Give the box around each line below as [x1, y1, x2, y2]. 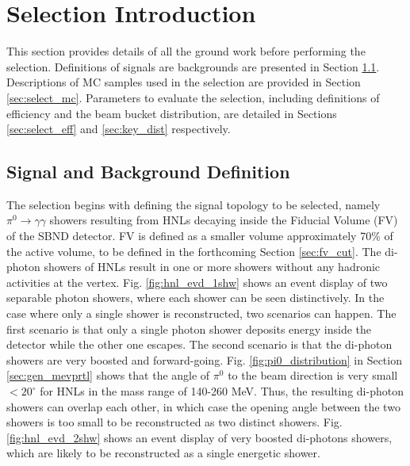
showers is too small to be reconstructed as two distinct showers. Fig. [6, 414, 343, 430]
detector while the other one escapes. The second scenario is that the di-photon [6, 336, 393, 353]
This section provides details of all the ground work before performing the [6, 43, 366, 59]
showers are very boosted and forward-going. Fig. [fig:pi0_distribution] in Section [6, 351, 402, 368]
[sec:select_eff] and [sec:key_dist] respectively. [6, 120, 231, 137]
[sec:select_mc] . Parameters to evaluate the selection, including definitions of [6, 89, 380, 105]
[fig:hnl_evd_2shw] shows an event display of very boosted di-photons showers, [6, 429, 393, 445]
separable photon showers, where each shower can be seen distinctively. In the [6, 289, 385, 306]
